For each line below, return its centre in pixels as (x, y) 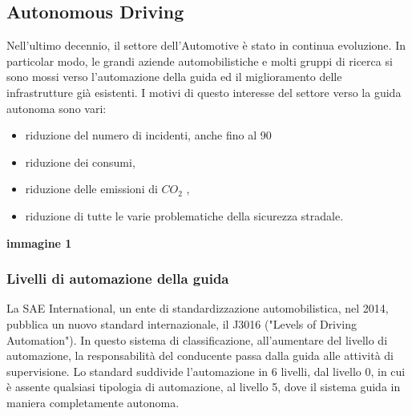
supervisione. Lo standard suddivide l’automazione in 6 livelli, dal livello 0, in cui (206, 371)
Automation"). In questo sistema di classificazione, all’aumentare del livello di (197, 339)
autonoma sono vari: (57, 108)
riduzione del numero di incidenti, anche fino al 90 (148, 135)
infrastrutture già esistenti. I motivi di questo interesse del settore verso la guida (204, 92)
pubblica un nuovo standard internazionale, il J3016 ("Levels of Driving (182, 323)
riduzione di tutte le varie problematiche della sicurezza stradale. (184, 215)
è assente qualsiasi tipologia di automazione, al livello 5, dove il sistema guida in (204, 387)
